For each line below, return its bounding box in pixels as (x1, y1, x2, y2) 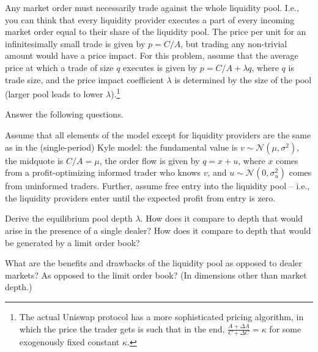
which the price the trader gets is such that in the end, (19, 322, 225, 335)
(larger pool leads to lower (5, 87, 103, 100)
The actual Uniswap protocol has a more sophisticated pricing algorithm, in (19, 310, 304, 323)
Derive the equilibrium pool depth (5, 212, 133, 225)
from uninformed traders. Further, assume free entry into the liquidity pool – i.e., (5, 179, 310, 192)
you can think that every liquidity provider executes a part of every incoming (5, 13, 295, 26)
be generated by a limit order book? (5, 236, 140, 249)
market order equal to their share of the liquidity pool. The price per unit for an (5, 25, 306, 38)
